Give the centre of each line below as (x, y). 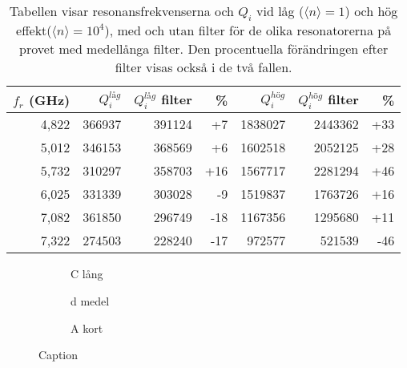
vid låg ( (280, 11)
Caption (58, 355)
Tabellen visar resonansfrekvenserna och (121, 11)
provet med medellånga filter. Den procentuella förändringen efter (204, 49)
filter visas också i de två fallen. (203, 67)
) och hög (371, 11)
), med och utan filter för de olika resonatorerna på (248, 30)
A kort (87, 328)
